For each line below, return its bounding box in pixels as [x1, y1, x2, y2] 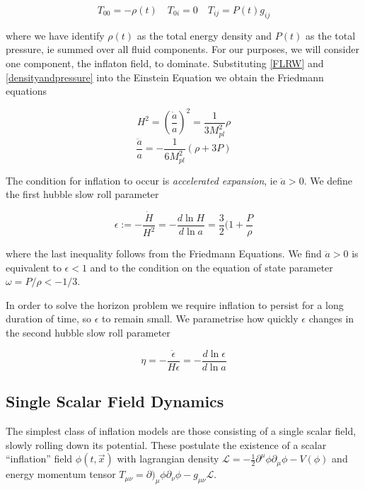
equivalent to [6, 259, 62, 274]
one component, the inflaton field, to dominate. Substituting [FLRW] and [6, 55, 324, 70]
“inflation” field [6, 451, 73, 466]
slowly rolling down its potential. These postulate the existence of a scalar [6, 437, 327, 452]
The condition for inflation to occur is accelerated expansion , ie [6, 173, 277, 187]
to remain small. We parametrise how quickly [102, 311, 299, 326]
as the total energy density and [137, 28, 272, 42]
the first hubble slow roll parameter [6, 187, 159, 202]
